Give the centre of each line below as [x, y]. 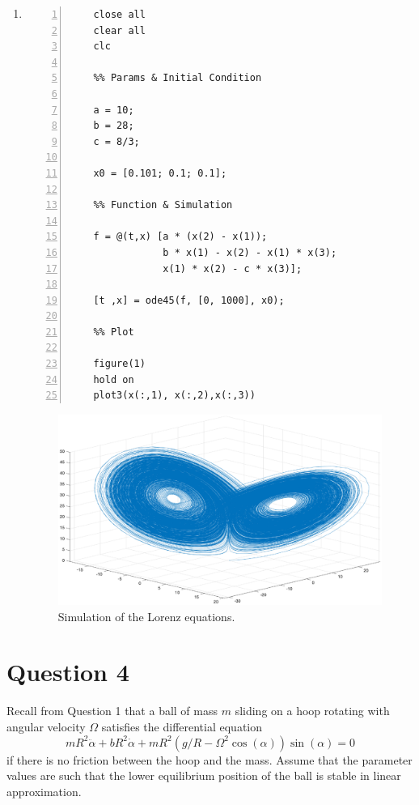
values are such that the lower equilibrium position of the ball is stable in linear [204, 775]
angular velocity [46, 727]
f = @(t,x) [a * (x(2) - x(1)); [180, 237]
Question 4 [68, 672]
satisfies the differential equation [182, 727]
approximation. [44, 791]
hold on [114, 379]
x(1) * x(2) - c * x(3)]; [233, 268]
